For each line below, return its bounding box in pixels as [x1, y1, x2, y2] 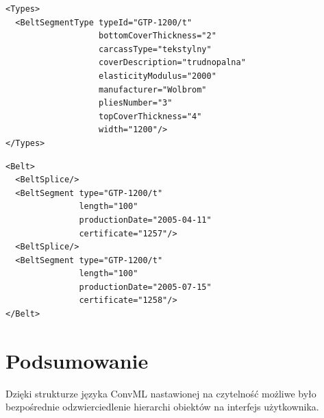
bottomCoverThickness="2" [99, 31, 216, 41]
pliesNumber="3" [99, 98, 173, 108]
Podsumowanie [5, 346, 149, 374]
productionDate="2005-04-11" [79, 214, 212, 225]
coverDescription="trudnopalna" [99, 58, 246, 68]
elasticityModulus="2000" [99, 71, 216, 81]
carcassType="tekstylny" [99, 44, 212, 54]
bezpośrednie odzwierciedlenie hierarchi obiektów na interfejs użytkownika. [5, 399, 319, 414]
